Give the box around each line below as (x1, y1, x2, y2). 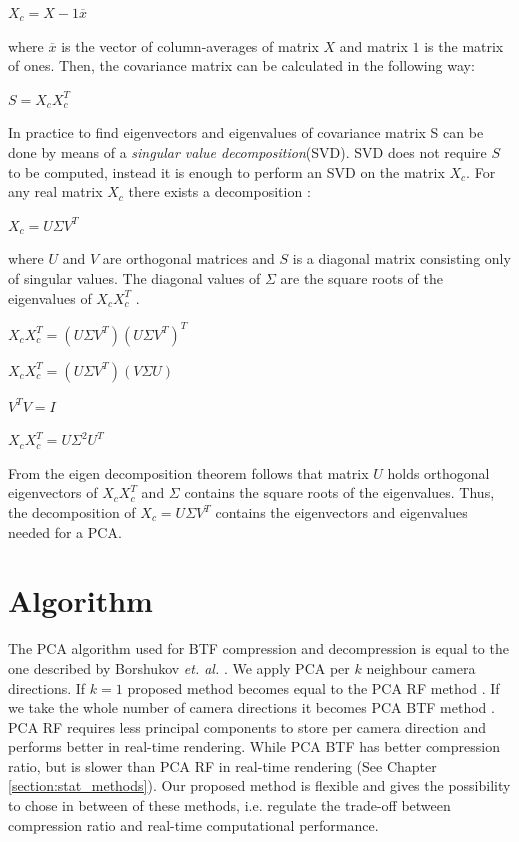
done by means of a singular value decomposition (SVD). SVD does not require (8, 141, 487, 162)
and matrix (339, 35, 408, 56)
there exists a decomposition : (128, 181, 311, 202)
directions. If (8, 677, 86, 698)
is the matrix (424, 35, 504, 56)
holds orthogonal (387, 462, 490, 483)
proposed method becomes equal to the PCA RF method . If (127, 677, 500, 698)
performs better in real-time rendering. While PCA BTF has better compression (8, 736, 500, 757)
